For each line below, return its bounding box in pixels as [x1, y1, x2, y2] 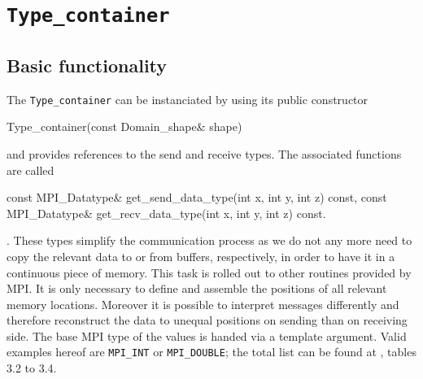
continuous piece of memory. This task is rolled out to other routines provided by [7, 264, 412, 281]
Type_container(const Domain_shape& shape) [7, 118, 242, 135]
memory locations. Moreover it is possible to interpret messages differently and [7, 295, 399, 312]
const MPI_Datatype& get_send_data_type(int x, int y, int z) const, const [7, 189, 387, 206]
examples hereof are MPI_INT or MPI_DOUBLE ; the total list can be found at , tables [7, 343, 416, 360]
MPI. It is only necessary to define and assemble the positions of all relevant [7, 280, 387, 297]
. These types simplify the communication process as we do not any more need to [7, 232, 412, 249]
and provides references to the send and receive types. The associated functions [7, 145, 402, 162]
